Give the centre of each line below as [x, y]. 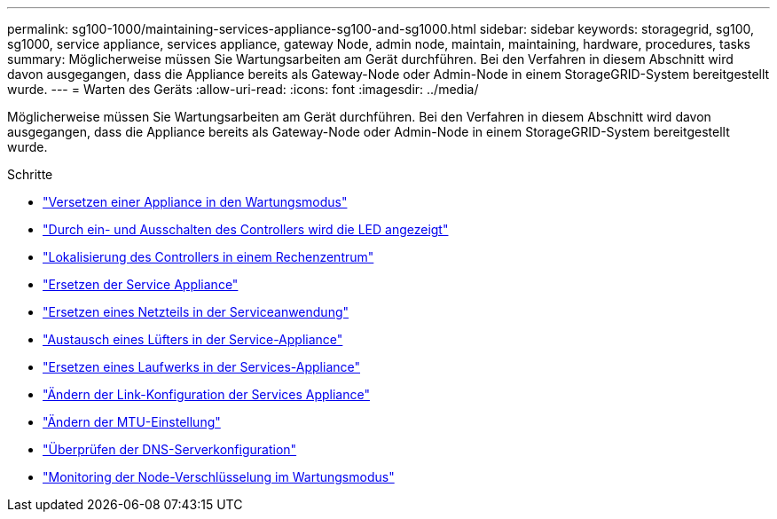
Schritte [30, 174]
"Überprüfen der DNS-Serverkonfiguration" [170, 449]
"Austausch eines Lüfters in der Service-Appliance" [193, 339]
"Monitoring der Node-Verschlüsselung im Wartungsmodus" [219, 477]
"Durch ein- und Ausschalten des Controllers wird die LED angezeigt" [246, 229]
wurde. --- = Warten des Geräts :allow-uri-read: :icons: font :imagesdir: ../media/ [243, 89]
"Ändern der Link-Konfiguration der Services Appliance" [206, 394]
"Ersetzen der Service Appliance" [141, 284]
